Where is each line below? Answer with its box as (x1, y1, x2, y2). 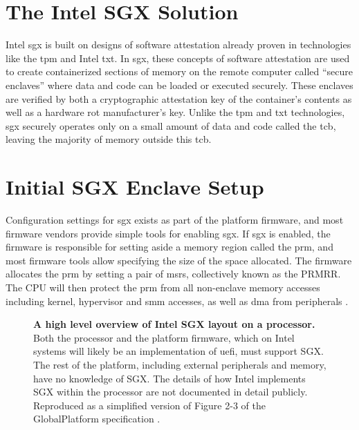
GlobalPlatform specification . (33, 411, 160, 426)
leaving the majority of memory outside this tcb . (6, 132, 212, 146)
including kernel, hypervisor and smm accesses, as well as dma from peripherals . (6, 293, 349, 308)
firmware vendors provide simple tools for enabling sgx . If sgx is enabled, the (6, 226, 331, 240)
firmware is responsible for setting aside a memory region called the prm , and (6, 240, 333, 254)
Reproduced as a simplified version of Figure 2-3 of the (33, 398, 266, 412)
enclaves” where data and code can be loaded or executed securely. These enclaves (6, 77, 353, 92)
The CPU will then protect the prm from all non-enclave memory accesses (6, 280, 320, 294)
